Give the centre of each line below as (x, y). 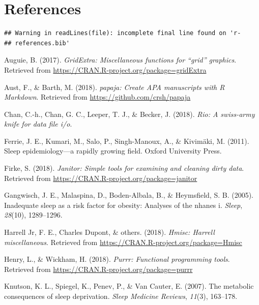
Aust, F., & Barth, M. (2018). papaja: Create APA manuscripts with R (114, 87)
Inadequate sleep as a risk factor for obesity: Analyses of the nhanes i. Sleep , (123, 205)
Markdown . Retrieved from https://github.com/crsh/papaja (97, 97)
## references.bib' (37, 43)
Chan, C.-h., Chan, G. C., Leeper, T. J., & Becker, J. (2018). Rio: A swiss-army (129, 114)
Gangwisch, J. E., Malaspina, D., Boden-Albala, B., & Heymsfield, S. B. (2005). (129, 195)
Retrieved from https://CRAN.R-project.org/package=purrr (98, 269)
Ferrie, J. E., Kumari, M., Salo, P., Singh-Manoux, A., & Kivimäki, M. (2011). (127, 141)
